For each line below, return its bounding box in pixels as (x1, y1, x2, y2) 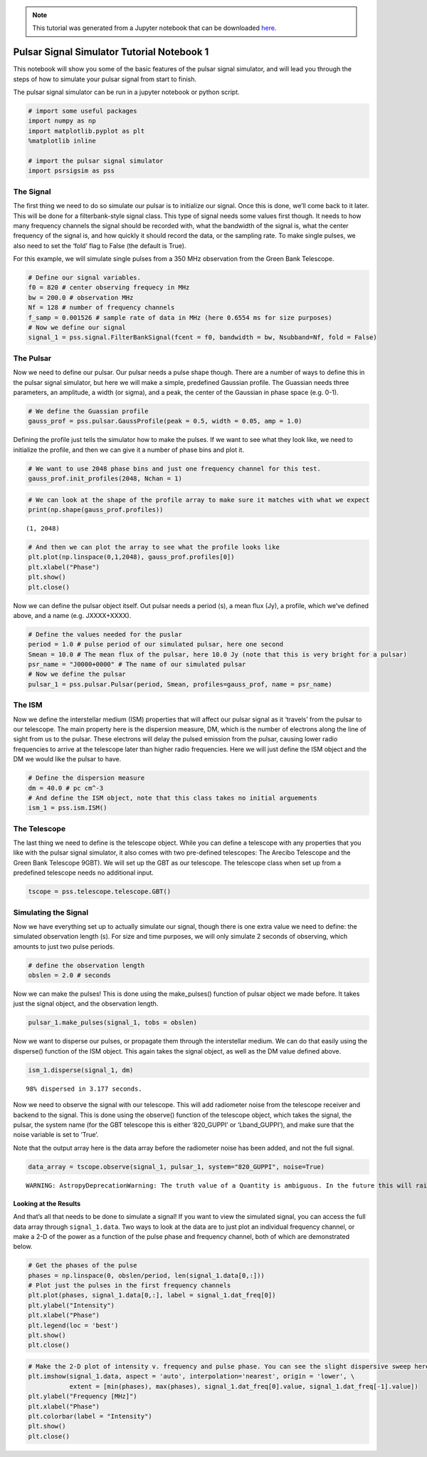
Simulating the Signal (13, 907, 89, 917)
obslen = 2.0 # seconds (28, 972, 112, 979)
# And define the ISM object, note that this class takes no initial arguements (28, 793, 317, 802)
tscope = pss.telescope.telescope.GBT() (28, 887, 171, 896)
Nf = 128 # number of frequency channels (28, 304, 175, 312)
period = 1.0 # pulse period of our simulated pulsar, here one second (28, 640, 284, 649)
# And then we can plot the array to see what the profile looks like (28, 543, 280, 551)
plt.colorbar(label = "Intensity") (28, 1412, 152, 1420)
